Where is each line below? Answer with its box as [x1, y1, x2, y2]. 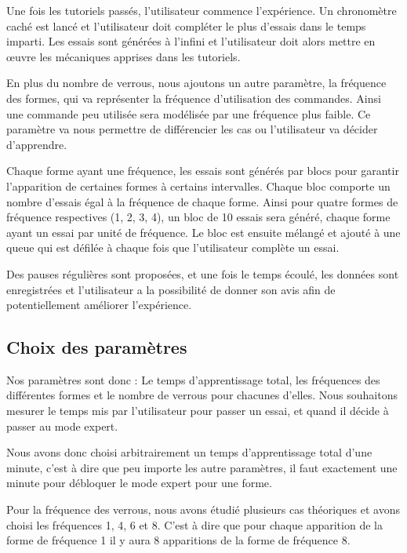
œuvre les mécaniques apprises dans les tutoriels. [6, 48, 241, 64]
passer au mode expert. [6, 417, 118, 434]
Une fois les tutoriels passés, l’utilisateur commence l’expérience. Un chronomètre [6, 2, 397, 18]
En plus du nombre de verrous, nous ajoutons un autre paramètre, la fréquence [6, 75, 387, 91]
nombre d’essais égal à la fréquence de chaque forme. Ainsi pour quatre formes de [6, 193, 398, 209]
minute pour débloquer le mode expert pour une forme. [6, 475, 272, 491]
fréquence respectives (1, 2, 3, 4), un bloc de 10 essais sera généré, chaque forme [6, 209, 391, 225]
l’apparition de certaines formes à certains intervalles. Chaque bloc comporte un [6, 177, 391, 194]
